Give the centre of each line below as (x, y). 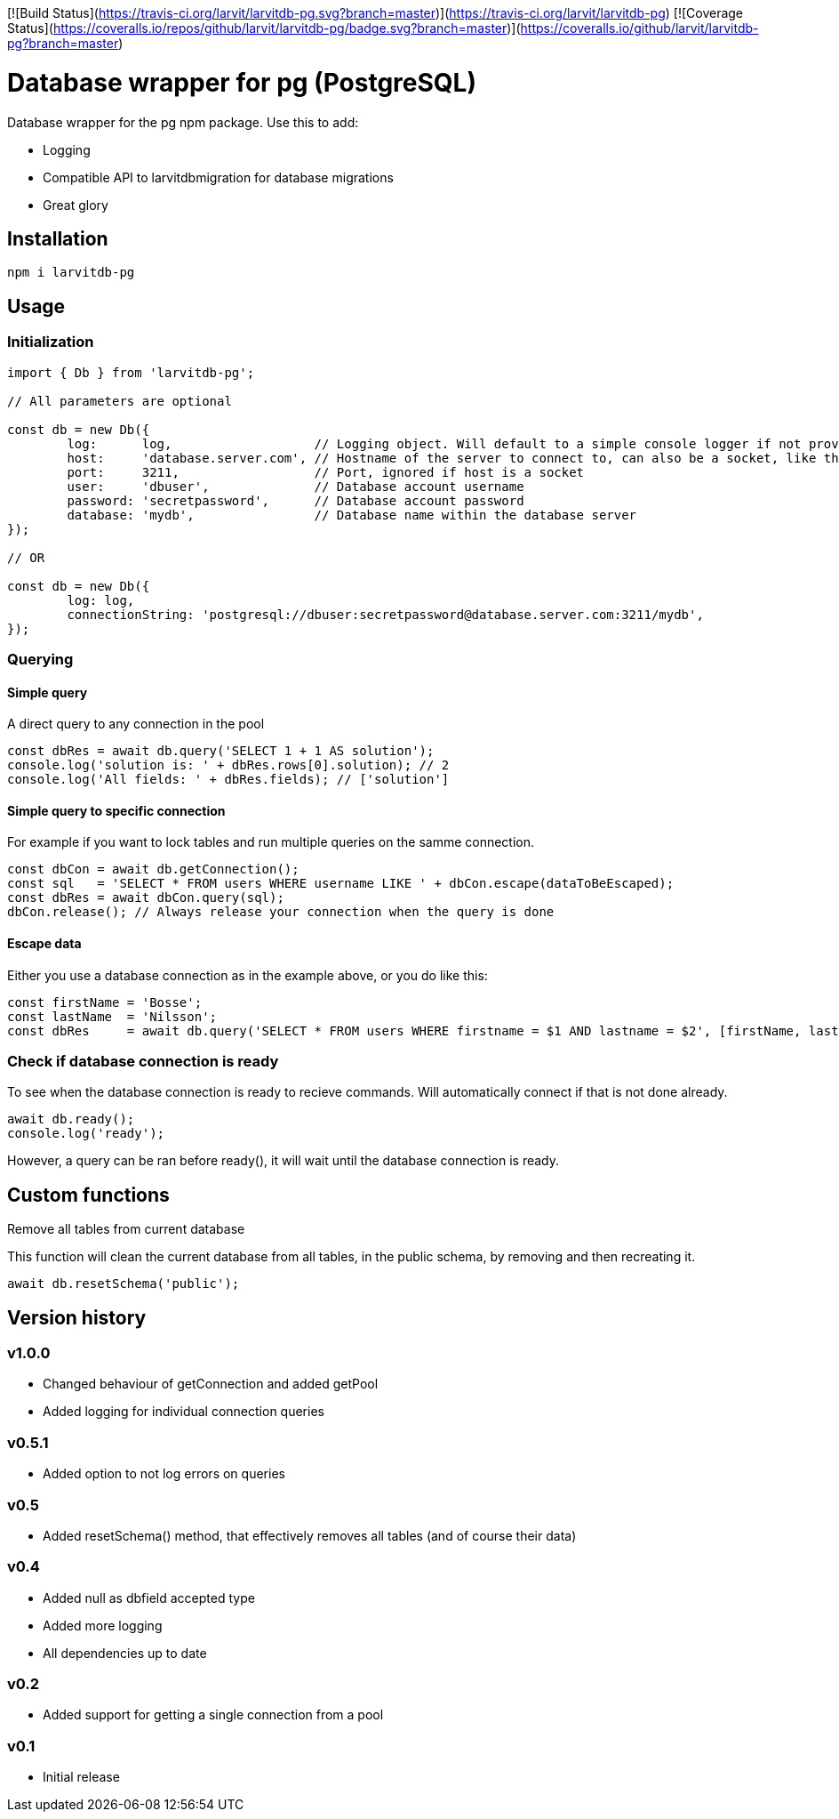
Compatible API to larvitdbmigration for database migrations (218, 177)
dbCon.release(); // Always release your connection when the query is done (281, 912)
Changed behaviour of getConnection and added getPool (211, 1384)
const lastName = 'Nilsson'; (112, 1016)
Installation (58, 238)
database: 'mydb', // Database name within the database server (352, 515)
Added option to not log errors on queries (164, 1474)
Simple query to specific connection (116, 810)
